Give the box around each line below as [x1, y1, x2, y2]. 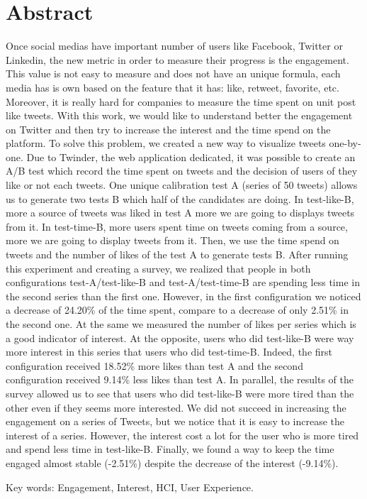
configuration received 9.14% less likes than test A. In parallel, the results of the [6, 372, 354, 387]
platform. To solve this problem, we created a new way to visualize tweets [6, 136, 326, 150]
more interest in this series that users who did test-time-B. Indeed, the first [6, 344, 333, 359]
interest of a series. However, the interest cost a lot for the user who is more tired [6, 427, 359, 442]
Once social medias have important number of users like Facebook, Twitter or [6, 38, 343, 53]
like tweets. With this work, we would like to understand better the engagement [6, 108, 353, 123]
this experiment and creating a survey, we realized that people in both [6, 261, 311, 275]
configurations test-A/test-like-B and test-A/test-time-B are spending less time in [6, 275, 360, 290]
